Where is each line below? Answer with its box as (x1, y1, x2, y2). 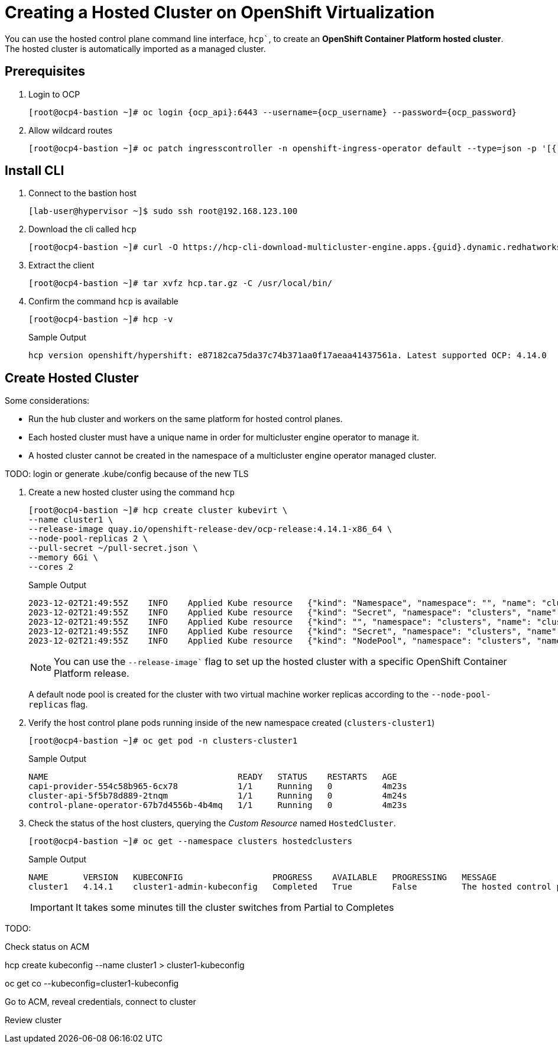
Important (30, 901, 73, 914)
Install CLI (5, 163, 64, 179)
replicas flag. (28, 699, 88, 710)
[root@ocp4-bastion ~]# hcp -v (28, 314, 173, 325)
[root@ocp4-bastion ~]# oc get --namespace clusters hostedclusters (28, 836, 352, 846)
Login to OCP (28, 89, 80, 99)
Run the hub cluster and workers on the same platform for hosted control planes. (28, 414, 343, 424)
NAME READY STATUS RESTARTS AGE (28, 772, 397, 782)
